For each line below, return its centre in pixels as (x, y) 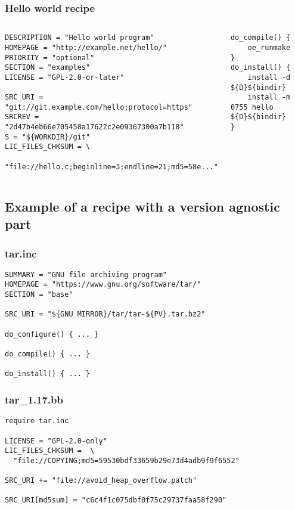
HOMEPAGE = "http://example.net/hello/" (86, 47)
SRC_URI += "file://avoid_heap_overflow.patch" (101, 481)
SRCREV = (22, 117)
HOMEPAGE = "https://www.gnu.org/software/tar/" (103, 285)
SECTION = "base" (39, 295)
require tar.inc (37, 421)
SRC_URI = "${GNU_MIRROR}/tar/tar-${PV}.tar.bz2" (105, 314)
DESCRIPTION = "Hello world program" (80, 38)
